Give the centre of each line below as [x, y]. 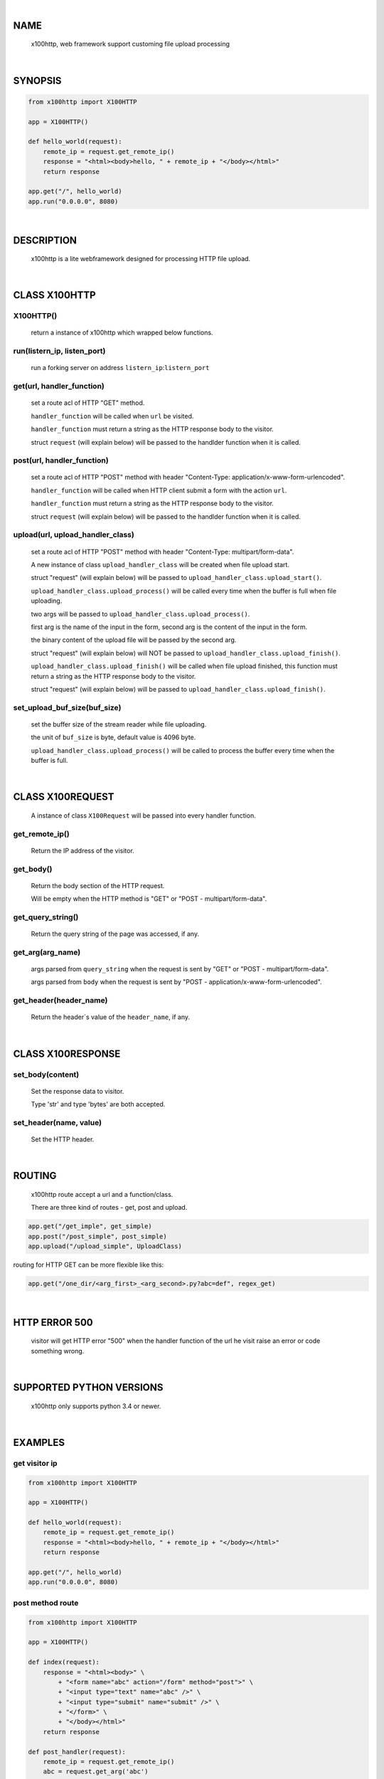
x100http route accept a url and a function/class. [102, 1194]
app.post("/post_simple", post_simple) [97, 1236]
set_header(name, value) [58, 1122]
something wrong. [58, 1351]
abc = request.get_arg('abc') [96, 1772]
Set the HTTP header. [63, 1139]
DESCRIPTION [45, 240]
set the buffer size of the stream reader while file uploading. [119, 724]
